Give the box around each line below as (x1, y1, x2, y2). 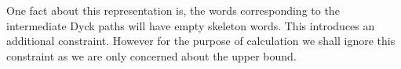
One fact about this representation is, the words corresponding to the (6, 2, 340, 18)
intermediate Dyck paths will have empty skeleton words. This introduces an (6, 17, 375, 33)
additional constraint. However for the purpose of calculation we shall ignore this (6, 33, 396, 49)
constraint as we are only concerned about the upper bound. (6, 47, 297, 64)
